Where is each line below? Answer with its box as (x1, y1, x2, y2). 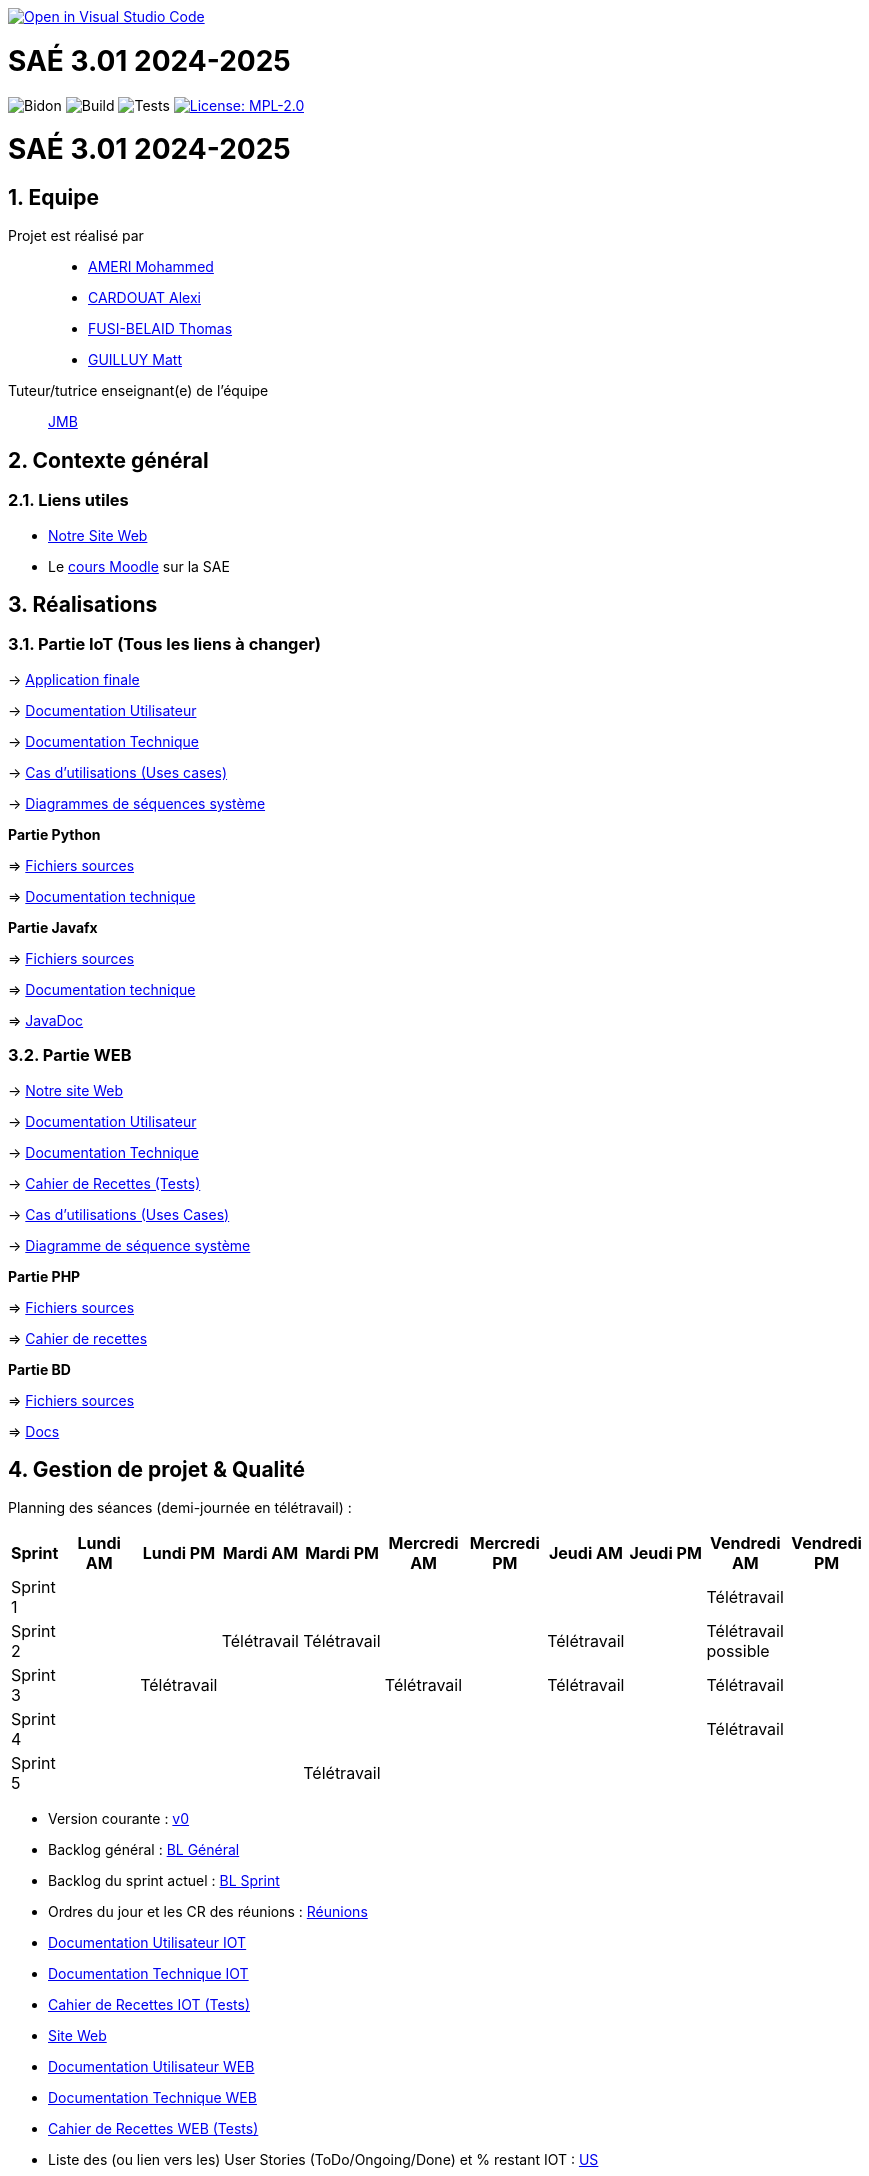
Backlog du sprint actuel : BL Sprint (48, 1872, 280, 1890)
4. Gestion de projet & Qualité (8, 1457, 305, 1483)
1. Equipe (8, 185, 99, 210)
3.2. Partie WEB (8, 1045, 132, 1066)
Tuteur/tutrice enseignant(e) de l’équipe (8, 382, 269, 400)
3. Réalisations (8, 592, 158, 618)
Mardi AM (222, 1543, 299, 1564)
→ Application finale (8, 670, 140, 688)
